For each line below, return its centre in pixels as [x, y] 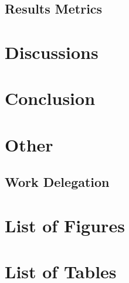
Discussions [52, 52]
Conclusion [50, 98]
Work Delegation [57, 182]
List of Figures [65, 225]
